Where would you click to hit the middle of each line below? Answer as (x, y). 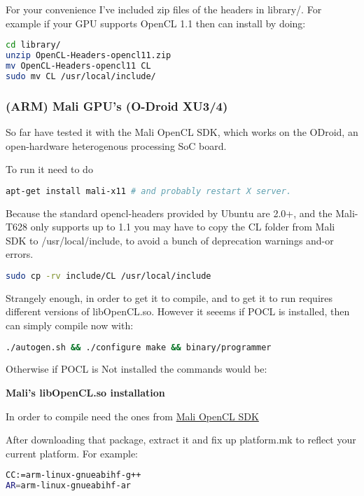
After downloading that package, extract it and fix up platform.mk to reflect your (181, 440)
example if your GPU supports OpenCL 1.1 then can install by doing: (156, 23)
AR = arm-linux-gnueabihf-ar (68, 486)
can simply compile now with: (70, 325)
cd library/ (33, 45)
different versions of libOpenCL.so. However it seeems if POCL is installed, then (178, 311)
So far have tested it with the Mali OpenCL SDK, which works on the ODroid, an (182, 131)
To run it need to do (49, 169)
